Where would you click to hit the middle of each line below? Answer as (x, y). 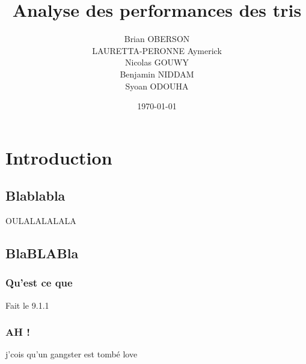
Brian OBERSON (157, 39)
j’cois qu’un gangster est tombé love (72, 354)
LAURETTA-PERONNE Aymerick (157, 50)
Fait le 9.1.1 (27, 305)
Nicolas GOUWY (157, 62)
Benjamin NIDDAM (157, 74)
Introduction (59, 157)
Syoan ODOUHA (157, 86)
